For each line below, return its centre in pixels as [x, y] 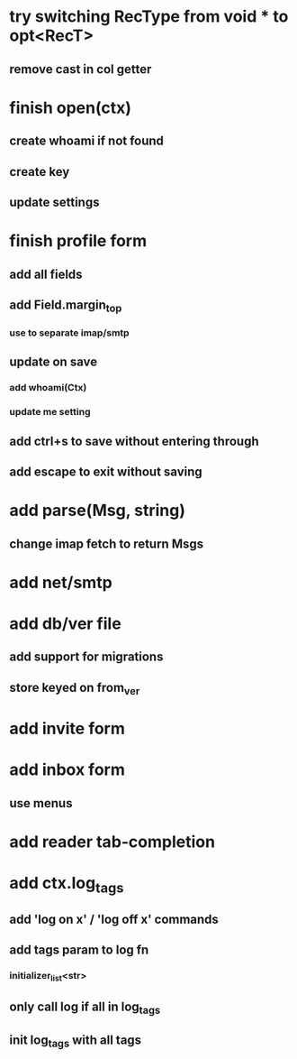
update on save [53, 362]
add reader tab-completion [112, 842]
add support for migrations [86, 657]
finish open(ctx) [71, 108]
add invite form [67, 729]
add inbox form [67, 770]
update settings [54, 202]
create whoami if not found [87, 141]
